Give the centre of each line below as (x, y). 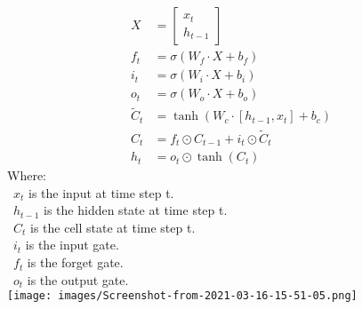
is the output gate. (78, 279)
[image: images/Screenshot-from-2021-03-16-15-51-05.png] (182, 296)
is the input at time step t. (101, 192)
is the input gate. (72, 245)
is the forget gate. (75, 262)
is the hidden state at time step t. (136, 210)
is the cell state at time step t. (113, 227)
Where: (27, 175)
